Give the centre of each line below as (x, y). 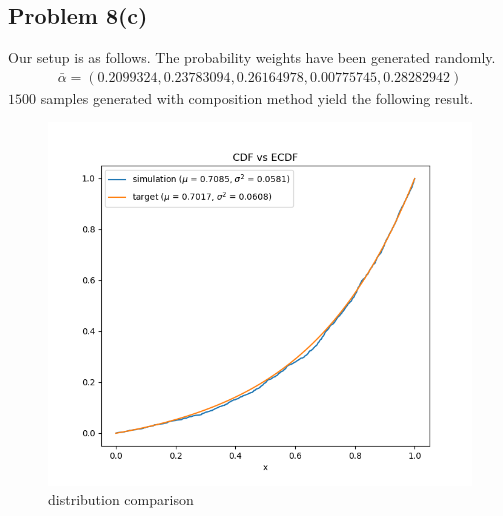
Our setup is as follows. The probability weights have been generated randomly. (252, 57)
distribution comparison (121, 499)
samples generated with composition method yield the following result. (257, 97)
